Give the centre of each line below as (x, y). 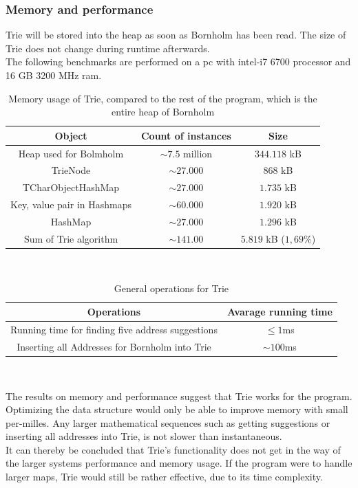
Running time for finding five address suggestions (114, 329)
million (198, 153)
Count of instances (186, 135)
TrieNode (71, 170)
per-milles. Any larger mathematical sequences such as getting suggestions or (168, 422)
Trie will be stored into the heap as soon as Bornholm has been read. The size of (176, 35)
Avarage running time (280, 312)
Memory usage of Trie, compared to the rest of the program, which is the (163, 98)
